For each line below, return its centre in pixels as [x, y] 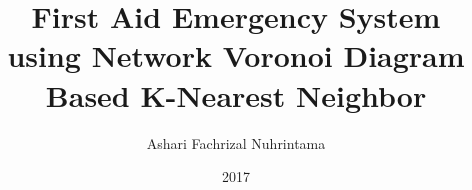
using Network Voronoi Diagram [236, 55]
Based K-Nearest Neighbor [236, 94]
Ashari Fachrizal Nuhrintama [236, 142]
